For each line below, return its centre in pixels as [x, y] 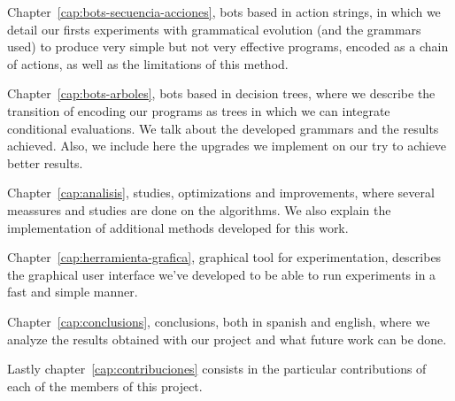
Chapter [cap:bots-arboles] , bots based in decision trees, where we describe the [221, 93]
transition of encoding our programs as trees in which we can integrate [199, 110]
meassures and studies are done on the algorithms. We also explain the [199, 209]
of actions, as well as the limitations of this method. [148, 63]
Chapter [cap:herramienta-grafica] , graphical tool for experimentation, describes [224, 257]
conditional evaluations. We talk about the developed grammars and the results [223, 128]
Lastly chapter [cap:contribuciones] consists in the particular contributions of [217, 369]
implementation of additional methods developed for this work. [178, 227]
